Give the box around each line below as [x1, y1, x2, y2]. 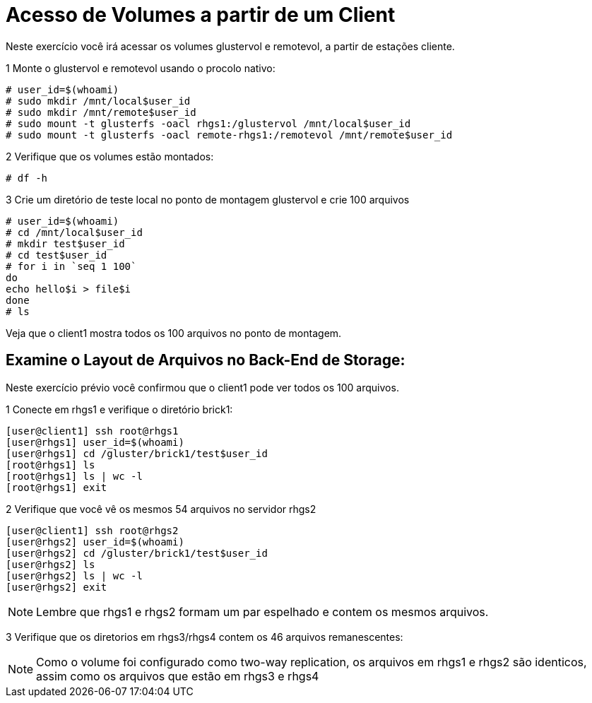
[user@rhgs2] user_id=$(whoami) [6, 536, 184, 548]
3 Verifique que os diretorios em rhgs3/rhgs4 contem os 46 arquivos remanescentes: [6, 630, 403, 643]
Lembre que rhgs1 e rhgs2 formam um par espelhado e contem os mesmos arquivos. [36, 604, 489, 619]
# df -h [6, 172, 48, 184]
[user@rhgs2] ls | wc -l [6, 569, 143, 581]
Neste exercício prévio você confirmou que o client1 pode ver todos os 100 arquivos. [6, 381, 399, 394]
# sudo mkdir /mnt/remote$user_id [6, 106, 196, 118]
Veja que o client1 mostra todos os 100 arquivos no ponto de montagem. [6, 326, 342, 339]
